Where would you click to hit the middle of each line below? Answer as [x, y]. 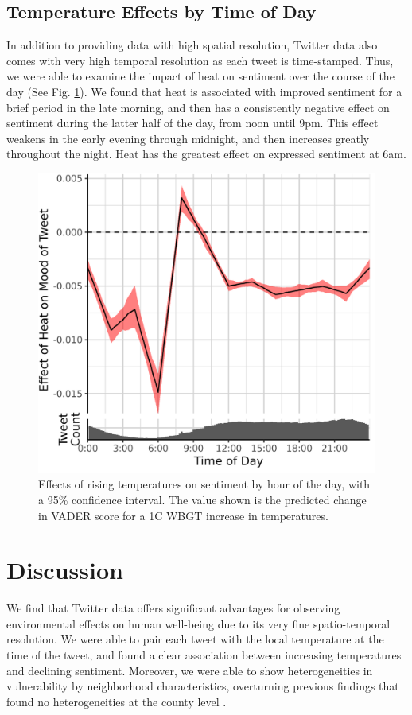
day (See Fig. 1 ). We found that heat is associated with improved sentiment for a [204, 91]
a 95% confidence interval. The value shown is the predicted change [202, 499]
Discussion [65, 570]
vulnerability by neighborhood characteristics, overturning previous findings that [203, 686]
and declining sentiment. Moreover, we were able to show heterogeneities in [190, 670]
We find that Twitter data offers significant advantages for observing [173, 608]
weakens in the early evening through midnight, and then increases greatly [188, 138]
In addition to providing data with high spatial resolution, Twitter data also [192, 45]
